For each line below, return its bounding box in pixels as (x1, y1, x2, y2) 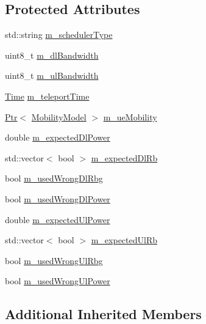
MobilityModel (31, 110, 87, 123)
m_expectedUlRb (91, 234, 157, 246)
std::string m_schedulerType (5, 28, 113, 41)
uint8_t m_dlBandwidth (5, 48, 99, 61)
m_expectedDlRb (91, 151, 158, 164)
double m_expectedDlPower (5, 131, 110, 144)
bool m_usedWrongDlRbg (5, 172, 103, 185)
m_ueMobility (103, 110, 157, 123)
